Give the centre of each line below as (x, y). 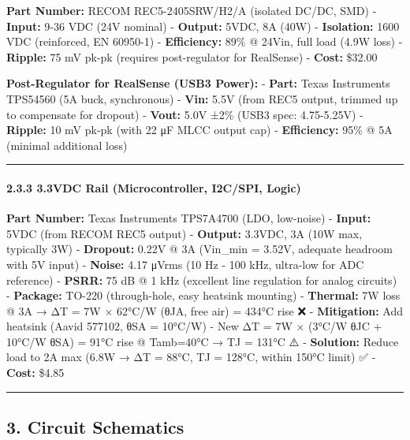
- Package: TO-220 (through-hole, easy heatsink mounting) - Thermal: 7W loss (203, 295)
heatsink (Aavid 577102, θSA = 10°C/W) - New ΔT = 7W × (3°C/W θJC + (194, 326)
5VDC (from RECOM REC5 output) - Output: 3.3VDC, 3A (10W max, (184, 233)
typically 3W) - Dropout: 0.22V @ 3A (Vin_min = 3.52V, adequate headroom (200, 249)
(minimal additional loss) (67, 145)
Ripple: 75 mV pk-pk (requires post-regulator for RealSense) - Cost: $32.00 (192, 56)
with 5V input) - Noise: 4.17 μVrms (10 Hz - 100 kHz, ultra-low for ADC (185, 264)
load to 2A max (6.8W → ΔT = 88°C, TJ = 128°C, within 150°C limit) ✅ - (191, 357)
